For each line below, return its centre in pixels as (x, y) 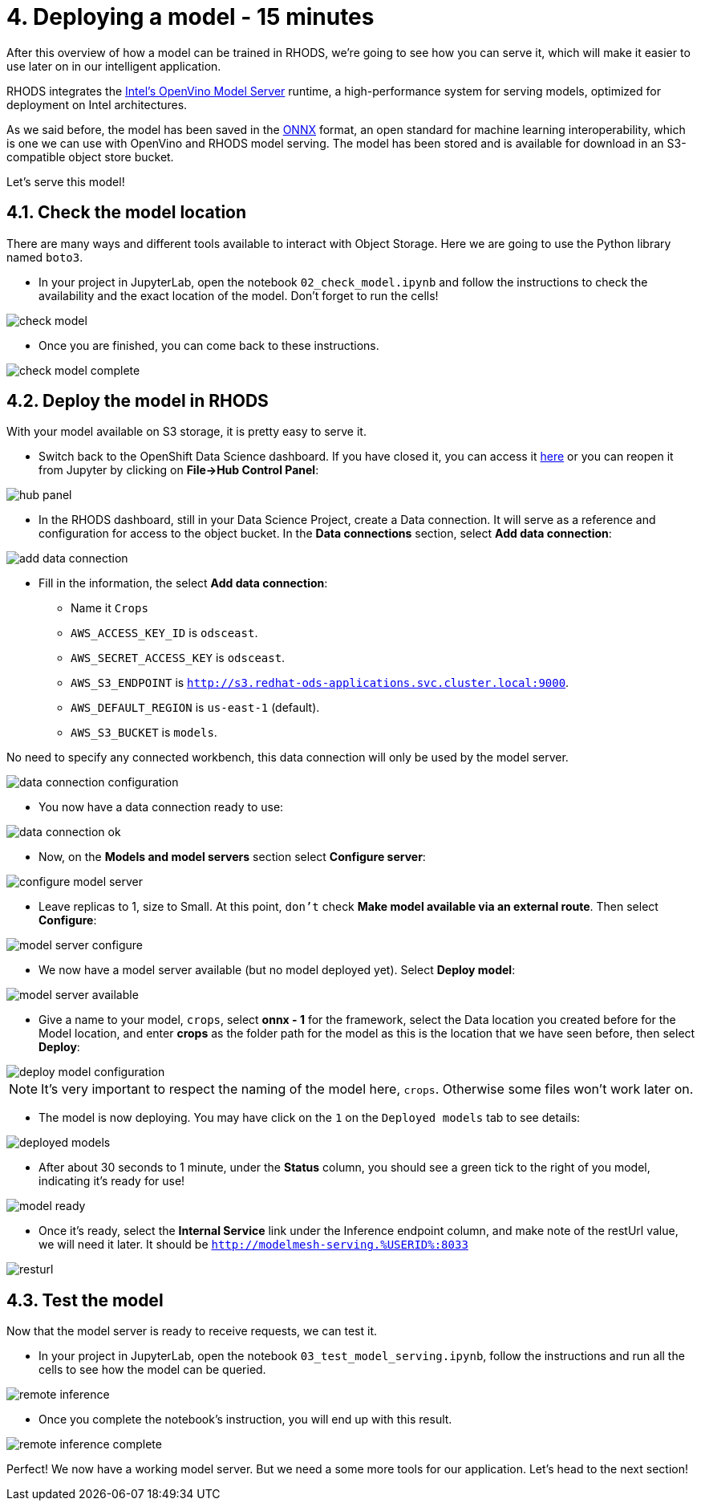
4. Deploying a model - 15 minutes (190, 17)
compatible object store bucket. (90, 156)
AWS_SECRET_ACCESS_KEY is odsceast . (178, 658)
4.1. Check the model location (127, 213)
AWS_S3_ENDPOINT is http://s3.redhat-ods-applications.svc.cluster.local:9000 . (320, 683)
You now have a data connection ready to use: (161, 807)
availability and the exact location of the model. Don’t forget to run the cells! (239, 295)
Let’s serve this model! (66, 181)
